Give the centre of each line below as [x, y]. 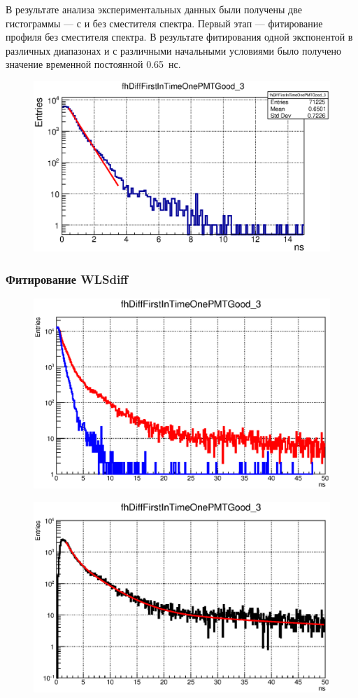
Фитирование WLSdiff [67, 279]
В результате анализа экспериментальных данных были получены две [154, 9]
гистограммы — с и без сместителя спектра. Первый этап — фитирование [164, 23]
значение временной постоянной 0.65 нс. [93, 64]
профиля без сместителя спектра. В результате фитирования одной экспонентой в [179, 37]
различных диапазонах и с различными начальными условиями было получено [173, 50]
